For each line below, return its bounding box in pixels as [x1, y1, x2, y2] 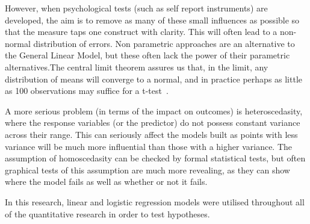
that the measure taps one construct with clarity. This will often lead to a [5, 25, 277, 38]
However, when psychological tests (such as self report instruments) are [5, 2, 268, 14]
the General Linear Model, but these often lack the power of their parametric [5, 49, 290, 61]
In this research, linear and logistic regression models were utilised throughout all [5, 195, 305, 208]
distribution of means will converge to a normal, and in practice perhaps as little [5, 72, 303, 85]
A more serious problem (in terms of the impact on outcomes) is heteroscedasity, [5, 104, 303, 117]
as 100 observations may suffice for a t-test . [5, 84, 169, 97]
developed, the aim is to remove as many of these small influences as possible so [5, 13, 300, 26]
